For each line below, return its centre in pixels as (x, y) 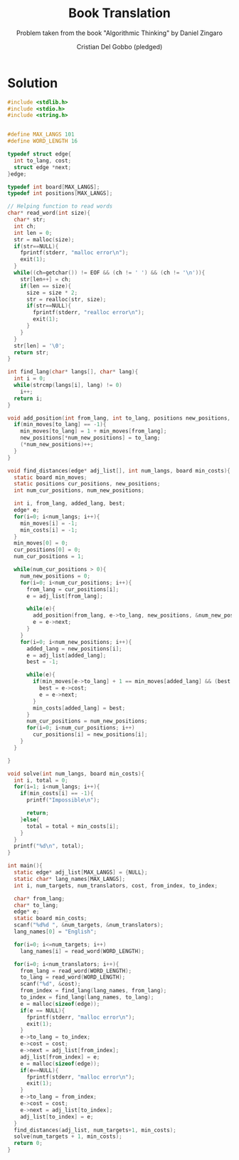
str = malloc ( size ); (44, 239)
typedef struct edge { (39, 154)
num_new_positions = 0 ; (55, 576)
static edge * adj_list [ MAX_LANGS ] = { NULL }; (81, 872)
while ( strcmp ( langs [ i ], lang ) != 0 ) (68, 385)
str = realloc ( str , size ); (66, 299)
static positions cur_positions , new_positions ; (87, 484)
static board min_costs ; (51, 919)
